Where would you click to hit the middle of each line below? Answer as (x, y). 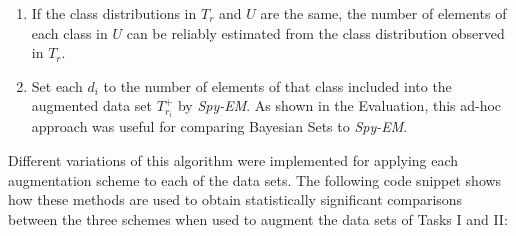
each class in (69, 32)
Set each (57, 85)
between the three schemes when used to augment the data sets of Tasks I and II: (258, 218)
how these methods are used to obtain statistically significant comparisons (235, 199)
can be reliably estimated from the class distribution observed (315, 32)
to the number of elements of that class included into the (277, 85)
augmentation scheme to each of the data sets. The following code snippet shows (255, 179)
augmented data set (92, 105)
